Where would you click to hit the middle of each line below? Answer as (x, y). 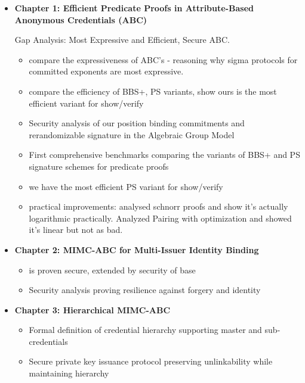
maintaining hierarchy (69, 373)
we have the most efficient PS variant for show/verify (126, 186)
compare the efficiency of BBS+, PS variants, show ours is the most (153, 91)
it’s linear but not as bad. (76, 230)
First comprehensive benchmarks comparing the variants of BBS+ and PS (164, 155)
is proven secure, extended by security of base (112, 270)
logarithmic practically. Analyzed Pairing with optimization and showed (160, 218)
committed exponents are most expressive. (106, 71)
